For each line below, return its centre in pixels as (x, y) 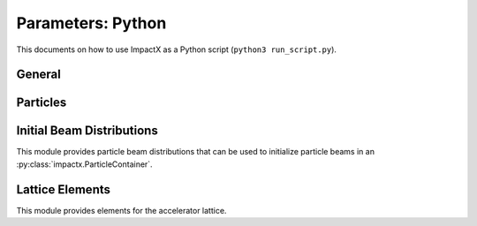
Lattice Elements (63, 189)
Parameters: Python (91, 23)
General (39, 75)
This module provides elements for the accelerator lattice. (121, 210)
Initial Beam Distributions (87, 131)
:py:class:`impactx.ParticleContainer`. (85, 164)
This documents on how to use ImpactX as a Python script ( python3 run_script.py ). (177, 49)
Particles (42, 103)
